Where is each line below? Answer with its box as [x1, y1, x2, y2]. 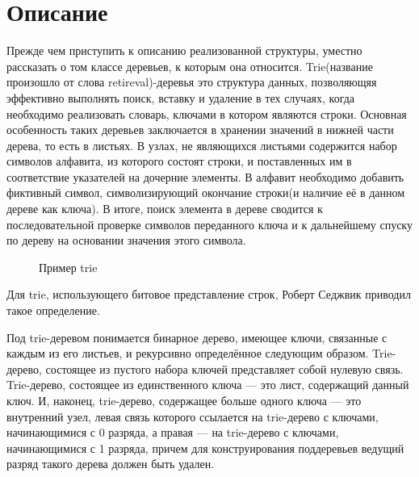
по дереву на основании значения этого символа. [6, 232, 246, 249]
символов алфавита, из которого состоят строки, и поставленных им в [6, 153, 352, 169]
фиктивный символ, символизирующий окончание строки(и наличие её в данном [6, 184, 405, 201]
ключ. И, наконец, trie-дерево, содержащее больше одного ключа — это [6, 392, 362, 408]
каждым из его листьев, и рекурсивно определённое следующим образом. [6, 345, 369, 362]
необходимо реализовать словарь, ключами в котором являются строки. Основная [6, 105, 407, 122]
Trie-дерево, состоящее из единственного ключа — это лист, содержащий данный [6, 376, 409, 393]
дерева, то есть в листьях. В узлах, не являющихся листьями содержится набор [6, 136, 397, 153]
